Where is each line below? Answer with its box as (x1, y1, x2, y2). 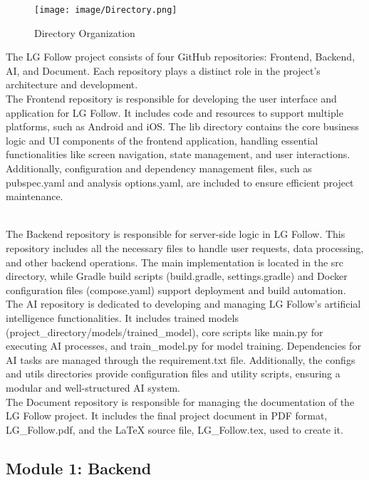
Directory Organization (34, 25, 135, 40)
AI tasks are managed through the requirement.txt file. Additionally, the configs (6, 352, 355, 367)
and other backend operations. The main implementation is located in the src (6, 254, 344, 269)
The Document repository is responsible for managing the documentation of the (6, 394, 355, 409)
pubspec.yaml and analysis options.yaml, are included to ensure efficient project (6, 174, 354, 189)
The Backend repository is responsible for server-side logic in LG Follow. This (6, 226, 345, 241)
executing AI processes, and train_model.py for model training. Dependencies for (6, 338, 361, 353)
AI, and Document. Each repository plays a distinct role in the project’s (6, 63, 321, 78)
